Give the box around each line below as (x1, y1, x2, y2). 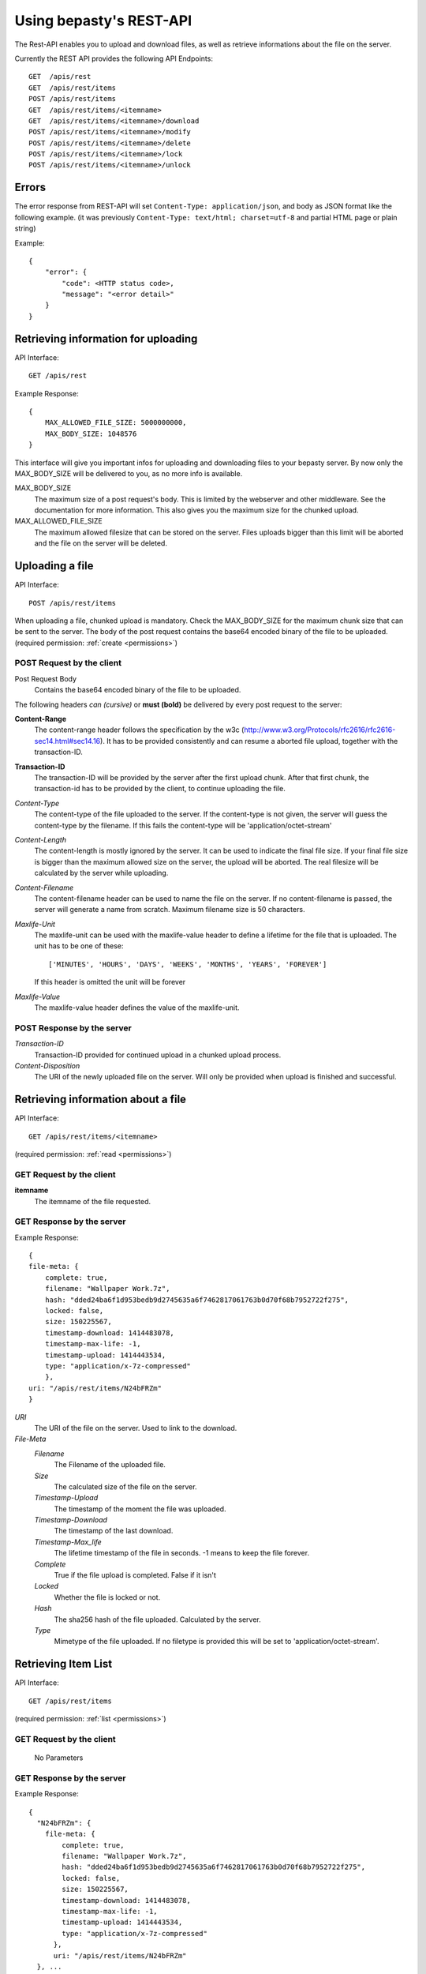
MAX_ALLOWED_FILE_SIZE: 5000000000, (44, 418, 187, 427)
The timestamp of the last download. (54, 1526, 174, 1536)
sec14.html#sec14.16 (34, 736, 101, 745)
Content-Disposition (14, 1060, 80, 1070)
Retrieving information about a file (14, 1093, 187, 1106)
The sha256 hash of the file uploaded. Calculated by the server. (54, 1615, 262, 1624)
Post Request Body (14, 674, 77, 683)
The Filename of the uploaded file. (54, 1460, 166, 1469)
